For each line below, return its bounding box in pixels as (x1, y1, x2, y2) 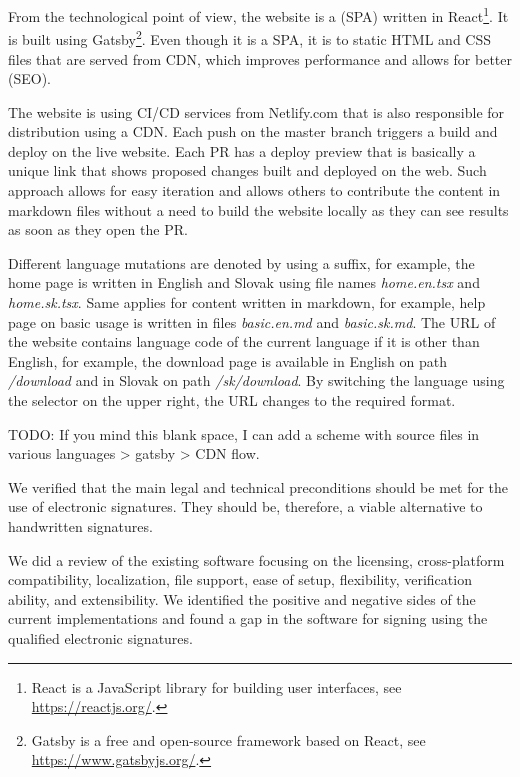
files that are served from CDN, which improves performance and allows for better (8, 48, 513, 69)
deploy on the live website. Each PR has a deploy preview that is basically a (8, 140, 476, 161)
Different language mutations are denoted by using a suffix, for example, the (8, 252, 475, 273)
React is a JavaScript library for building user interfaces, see (31, 676, 402, 697)
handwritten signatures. (8, 515, 153, 536)
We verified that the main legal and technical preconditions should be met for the (8, 476, 509, 497)
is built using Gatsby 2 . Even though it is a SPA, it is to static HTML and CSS (8, 26, 492, 49)
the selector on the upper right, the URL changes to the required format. (8, 390, 456, 410)
